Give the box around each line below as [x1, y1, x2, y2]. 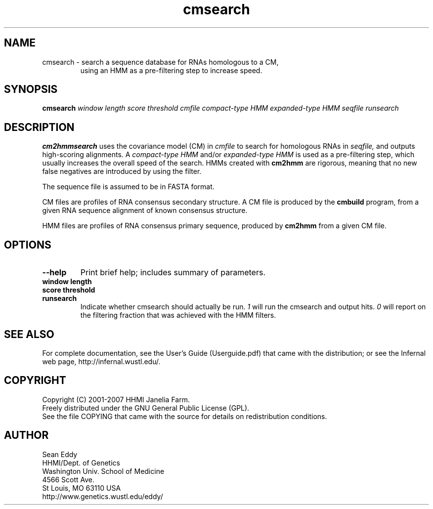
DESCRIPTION [4, 121, 75, 133]
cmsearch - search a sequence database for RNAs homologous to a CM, [42, 57, 279, 66]
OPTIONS [4, 238, 51, 251]
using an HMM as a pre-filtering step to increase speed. [80, 66, 262, 75]
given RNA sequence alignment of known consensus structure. [42, 206, 248, 215]
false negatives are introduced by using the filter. [42, 167, 202, 176]
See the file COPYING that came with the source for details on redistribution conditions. [42, 412, 327, 421]
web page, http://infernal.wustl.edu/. [42, 357, 161, 366]
